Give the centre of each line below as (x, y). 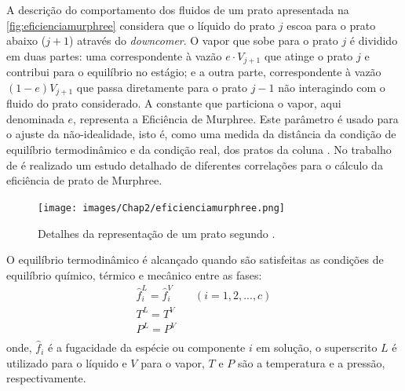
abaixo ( (26, 40)
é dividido (374, 40)
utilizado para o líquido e (67, 362)
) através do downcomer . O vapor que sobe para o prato (204, 40)
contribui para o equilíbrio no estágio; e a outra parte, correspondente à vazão (194, 72)
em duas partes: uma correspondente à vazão (114, 55)
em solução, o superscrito (317, 347)
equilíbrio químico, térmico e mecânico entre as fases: (134, 274)
